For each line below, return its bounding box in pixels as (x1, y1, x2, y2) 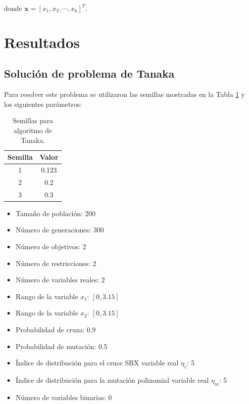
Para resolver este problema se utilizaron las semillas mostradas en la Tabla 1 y (4, 89, 245, 99)
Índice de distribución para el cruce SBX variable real (15, 358, 179, 368)
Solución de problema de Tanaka (4, 66, 175, 81)
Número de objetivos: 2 (15, 241, 86, 251)
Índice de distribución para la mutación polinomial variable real (15, 374, 209, 385)
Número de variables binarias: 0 (15, 392, 112, 402)
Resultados (4, 32, 80, 52)
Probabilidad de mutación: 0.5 (15, 341, 107, 351)
